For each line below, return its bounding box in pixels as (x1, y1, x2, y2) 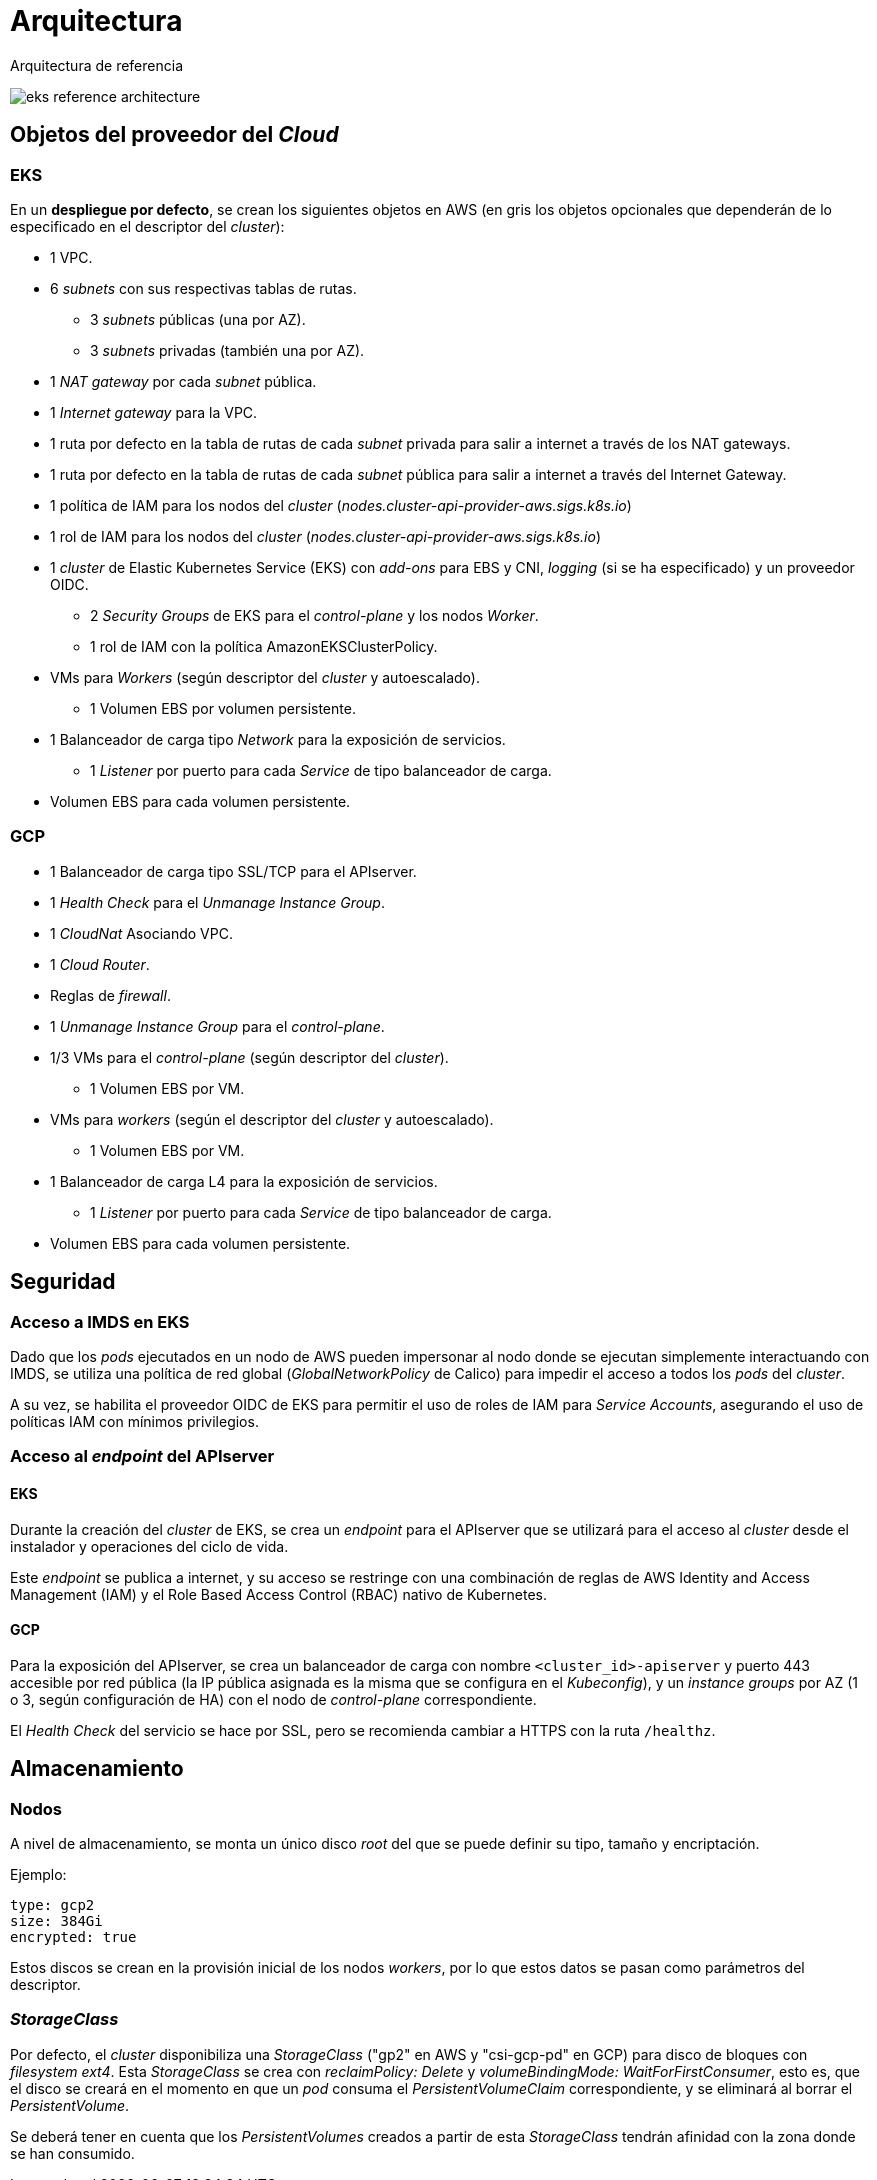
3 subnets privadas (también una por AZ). (90, 341, 365, 359)
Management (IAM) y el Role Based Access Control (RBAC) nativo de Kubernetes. (10, 1585, 547, 1603)
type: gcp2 (10, 1896, 95, 1913)
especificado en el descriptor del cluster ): (10, 217, 285, 235)
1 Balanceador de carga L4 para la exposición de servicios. (50, 1172, 438, 1190)
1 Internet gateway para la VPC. (50, 403, 258, 421)
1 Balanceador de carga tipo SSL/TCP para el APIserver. (50, 862, 417, 880)
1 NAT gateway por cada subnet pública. (50, 372, 317, 390)
